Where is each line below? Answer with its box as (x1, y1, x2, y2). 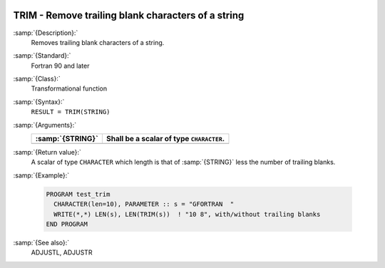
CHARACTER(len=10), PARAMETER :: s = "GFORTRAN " (53, 200, 235, 208)
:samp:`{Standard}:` (13, 51, 71, 60)
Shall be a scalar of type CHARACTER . (106, 134, 225, 144)
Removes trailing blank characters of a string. (31, 38, 165, 46)
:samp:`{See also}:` (13, 238, 70, 247)
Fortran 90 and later (31, 61, 90, 70)
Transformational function (31, 84, 108, 93)
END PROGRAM (46, 220, 88, 228)
